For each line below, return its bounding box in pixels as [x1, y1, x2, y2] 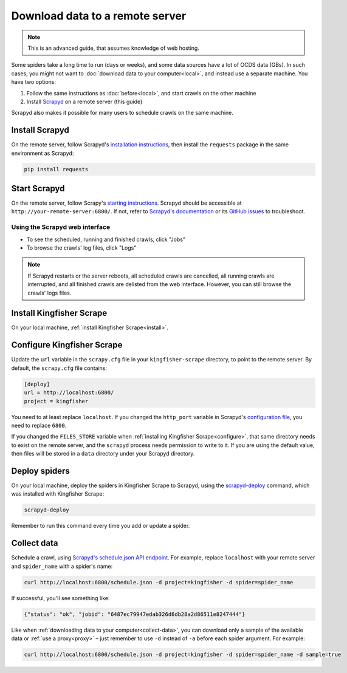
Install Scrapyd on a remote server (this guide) [26, 98, 143, 105]
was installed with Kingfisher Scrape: [11, 490, 105, 497]
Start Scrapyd [11, 183, 65, 194]
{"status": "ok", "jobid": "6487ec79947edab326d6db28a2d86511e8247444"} [24, 610, 246, 618]
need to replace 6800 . [11, 422, 67, 429]
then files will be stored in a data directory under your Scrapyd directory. [11, 450, 195, 457]
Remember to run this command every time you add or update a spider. [11, 522, 190, 530]
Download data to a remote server [11, 9, 187, 22]
